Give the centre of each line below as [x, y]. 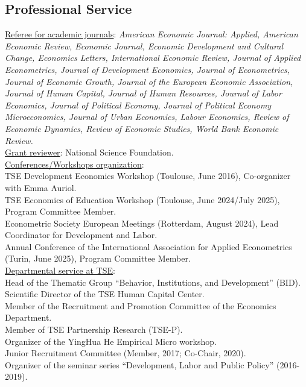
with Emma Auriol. [41, 187]
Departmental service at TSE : [60, 270]
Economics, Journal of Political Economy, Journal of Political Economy [138, 105]
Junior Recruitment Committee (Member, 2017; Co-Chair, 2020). [126, 353]
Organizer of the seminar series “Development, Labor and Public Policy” [139, 364]
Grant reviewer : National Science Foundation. [89, 152]
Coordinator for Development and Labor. [81, 235]
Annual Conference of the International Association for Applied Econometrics [148, 246]
